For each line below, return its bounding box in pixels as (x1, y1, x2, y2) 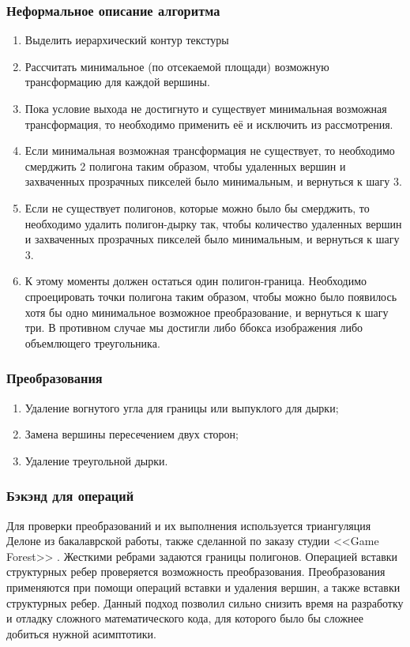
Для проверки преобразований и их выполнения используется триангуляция (6, 517, 371, 533)
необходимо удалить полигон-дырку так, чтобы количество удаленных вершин (24, 215, 402, 231)
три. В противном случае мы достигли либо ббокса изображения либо (24, 319, 363, 336)
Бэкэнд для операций (6, 486, 134, 506)
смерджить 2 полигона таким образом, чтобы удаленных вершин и (24, 157, 346, 174)
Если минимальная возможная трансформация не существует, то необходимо (24, 142, 395, 159)
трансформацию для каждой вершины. (24, 73, 210, 90)
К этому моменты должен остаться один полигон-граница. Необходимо (24, 273, 367, 289)
